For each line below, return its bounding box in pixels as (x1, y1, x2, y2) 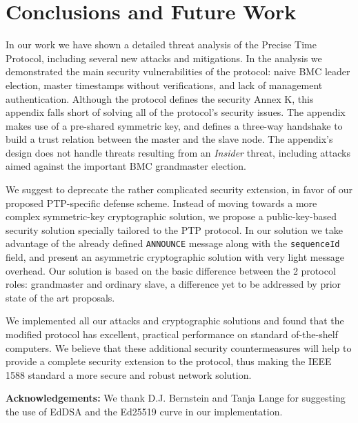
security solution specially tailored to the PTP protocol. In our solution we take (6, 222, 343, 237)
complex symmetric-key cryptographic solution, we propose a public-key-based (6, 209, 337, 224)
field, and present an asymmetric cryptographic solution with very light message (6, 250, 344, 264)
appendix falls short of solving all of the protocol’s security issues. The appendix (6, 105, 346, 119)
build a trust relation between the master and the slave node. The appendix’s (6, 132, 333, 146)
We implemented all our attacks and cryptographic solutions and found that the (6, 313, 344, 328)
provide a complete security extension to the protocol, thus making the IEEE (6, 354, 332, 368)
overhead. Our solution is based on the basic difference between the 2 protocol (6, 263, 336, 277)
